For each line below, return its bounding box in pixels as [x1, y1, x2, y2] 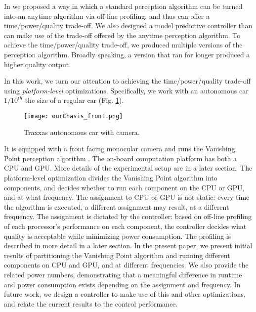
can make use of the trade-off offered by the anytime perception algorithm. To [4, 30, 241, 40]
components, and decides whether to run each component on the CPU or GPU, [4, 182, 245, 192]
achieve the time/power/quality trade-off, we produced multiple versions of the [4, 40, 243, 50]
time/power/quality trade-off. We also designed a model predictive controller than [4, 20, 253, 31]
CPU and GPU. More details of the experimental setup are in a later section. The [4, 163, 253, 173]
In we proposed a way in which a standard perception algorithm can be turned [4, 1, 243, 11]
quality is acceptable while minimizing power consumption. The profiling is [4, 230, 231, 241]
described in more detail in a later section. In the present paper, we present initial [4, 240, 253, 251]
